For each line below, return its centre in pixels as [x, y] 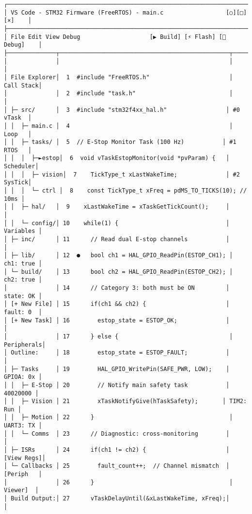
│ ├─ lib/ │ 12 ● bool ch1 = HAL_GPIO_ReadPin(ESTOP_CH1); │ [118, 256]
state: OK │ [23, 296]
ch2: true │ [23, 280]
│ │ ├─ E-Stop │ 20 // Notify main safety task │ [117, 385]
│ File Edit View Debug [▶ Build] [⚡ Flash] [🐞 [115, 37]
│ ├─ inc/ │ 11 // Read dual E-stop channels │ [117, 239]
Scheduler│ [21, 167]
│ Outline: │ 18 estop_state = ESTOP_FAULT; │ [117, 353]
